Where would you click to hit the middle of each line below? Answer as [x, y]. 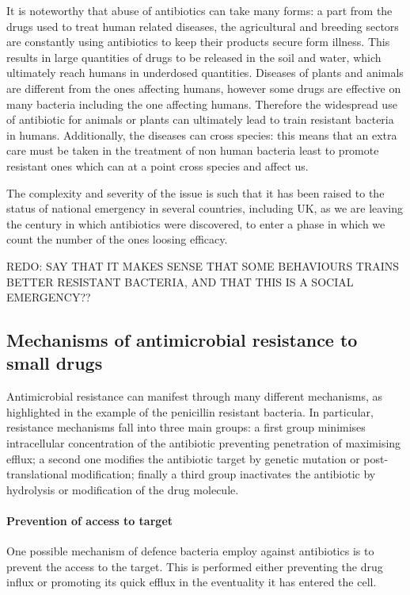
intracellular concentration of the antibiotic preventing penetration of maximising [204, 443]
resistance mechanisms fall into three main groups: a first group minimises [186, 427]
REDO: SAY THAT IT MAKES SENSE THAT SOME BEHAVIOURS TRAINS [203, 265]
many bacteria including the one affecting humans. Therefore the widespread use [202, 104]
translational [37, 474]
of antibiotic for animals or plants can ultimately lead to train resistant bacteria [200, 119]
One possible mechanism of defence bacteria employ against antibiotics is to [190, 551]
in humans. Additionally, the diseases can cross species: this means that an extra [202, 134]
